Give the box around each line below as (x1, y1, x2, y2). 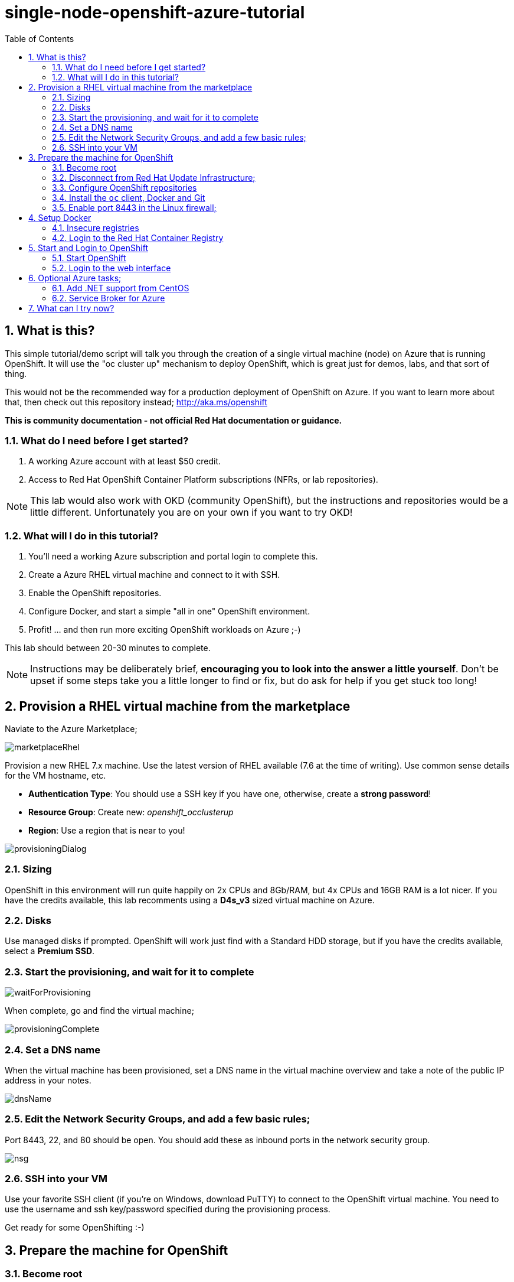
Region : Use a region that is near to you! (28, 825, 185, 835)
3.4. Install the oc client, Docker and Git (52, 192, 205, 203)
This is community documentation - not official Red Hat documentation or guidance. (5, 415, 342, 425)
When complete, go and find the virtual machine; (5, 1006, 194, 1016)
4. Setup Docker (28, 212, 91, 223)
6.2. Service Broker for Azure (52, 292, 165, 303)
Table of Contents (5, 33, 74, 44)
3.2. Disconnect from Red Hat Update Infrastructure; (52, 172, 256, 183)
